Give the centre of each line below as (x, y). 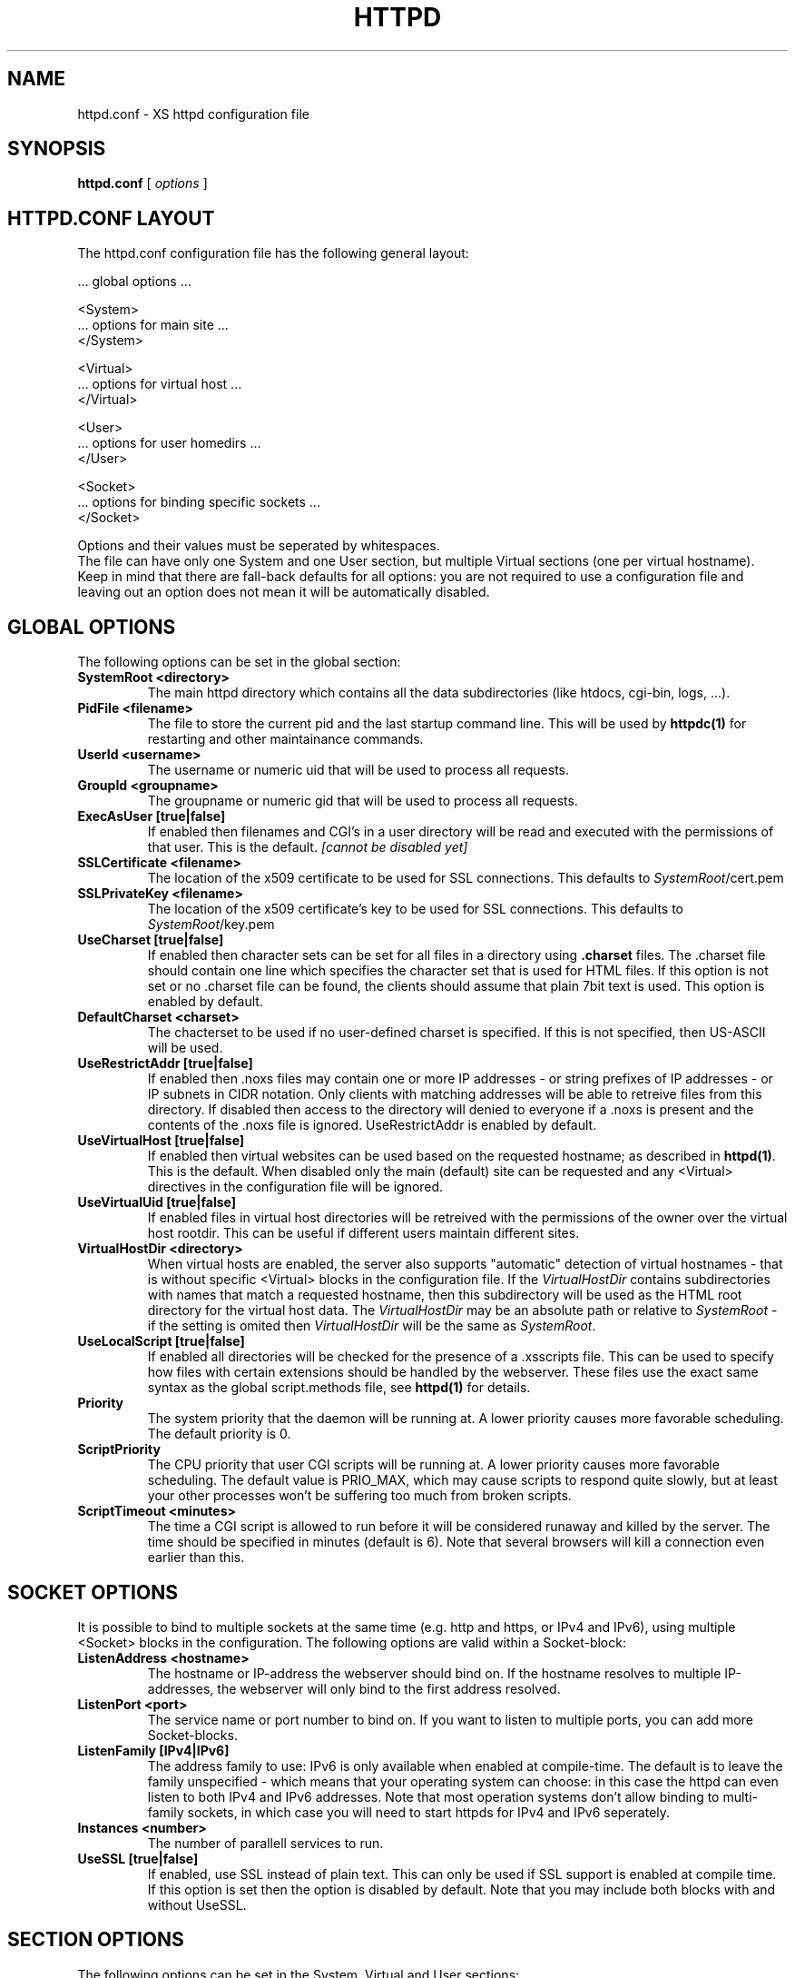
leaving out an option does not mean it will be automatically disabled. (284, 592)
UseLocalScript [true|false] (161, 1341)
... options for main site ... (153, 325)
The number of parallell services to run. (265, 1843)
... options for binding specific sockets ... (199, 502)
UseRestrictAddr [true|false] (165, 1063)
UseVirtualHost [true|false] (161, 1141)
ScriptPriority (119, 1449)
